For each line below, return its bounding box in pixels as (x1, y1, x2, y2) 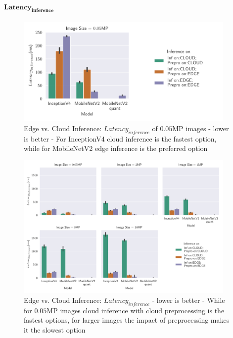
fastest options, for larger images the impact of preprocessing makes (24, 315, 230, 325)
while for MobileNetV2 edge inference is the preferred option (24, 143, 208, 153)
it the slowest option (24, 324, 86, 335)
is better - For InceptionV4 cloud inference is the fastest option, (24, 133, 217, 144)
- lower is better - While (152, 294, 225, 305)
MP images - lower (172, 123, 229, 133)
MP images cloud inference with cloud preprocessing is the (47, 305, 225, 315)
